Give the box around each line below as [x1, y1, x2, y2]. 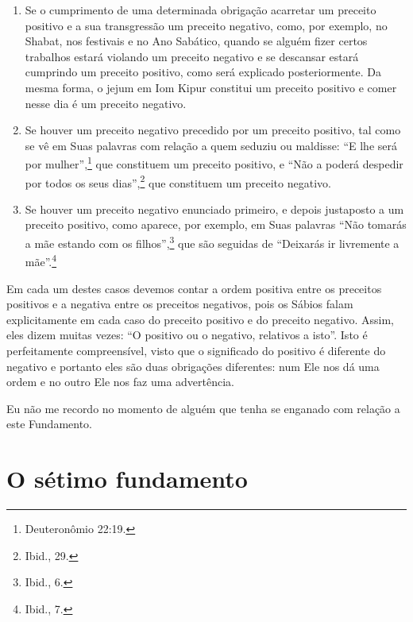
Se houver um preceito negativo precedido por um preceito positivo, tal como [25, 122, 401, 138]
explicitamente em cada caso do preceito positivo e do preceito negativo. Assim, [6, 311, 394, 327]
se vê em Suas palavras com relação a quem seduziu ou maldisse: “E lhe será [25, 137, 397, 153]
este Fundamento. [6, 415, 92, 432]
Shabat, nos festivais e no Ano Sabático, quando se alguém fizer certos [25, 33, 368, 49]
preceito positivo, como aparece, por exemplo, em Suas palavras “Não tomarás [25, 216, 407, 233]
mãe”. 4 [25, 251, 57, 269]
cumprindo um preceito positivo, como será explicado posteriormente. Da [25, 64, 382, 80]
